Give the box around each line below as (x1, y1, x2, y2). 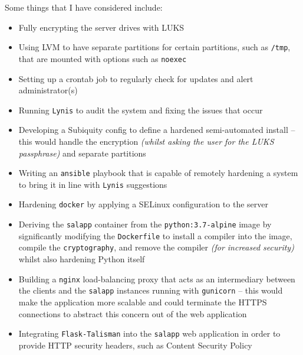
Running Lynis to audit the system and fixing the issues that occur (18, 103, 263, 116)
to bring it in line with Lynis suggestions (18, 178, 167, 190)
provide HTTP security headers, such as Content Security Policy (18, 338, 252, 351)
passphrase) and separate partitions (18, 146, 146, 159)
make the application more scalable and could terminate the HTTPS (18, 295, 267, 308)
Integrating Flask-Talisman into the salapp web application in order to (18, 327, 281, 340)
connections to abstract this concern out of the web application (18, 307, 247, 320)
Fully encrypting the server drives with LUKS (18, 21, 185, 33)
